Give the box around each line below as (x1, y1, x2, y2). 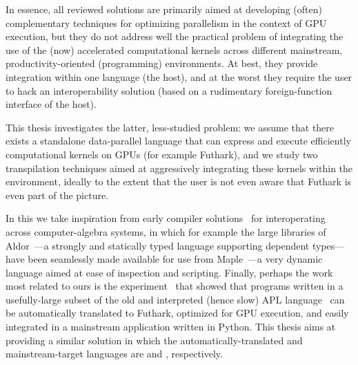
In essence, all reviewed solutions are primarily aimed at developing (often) (6, 2, 322, 16)
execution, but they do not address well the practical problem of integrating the (6, 29, 344, 44)
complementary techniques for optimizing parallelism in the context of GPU (6, 15, 327, 30)
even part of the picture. (6, 187, 109, 202)
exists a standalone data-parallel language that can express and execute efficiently (6, 133, 351, 148)
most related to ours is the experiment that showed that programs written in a (6, 279, 344, 293)
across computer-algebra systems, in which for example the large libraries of (6, 224, 326, 238)
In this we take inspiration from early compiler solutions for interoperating (6, 211, 326, 225)
